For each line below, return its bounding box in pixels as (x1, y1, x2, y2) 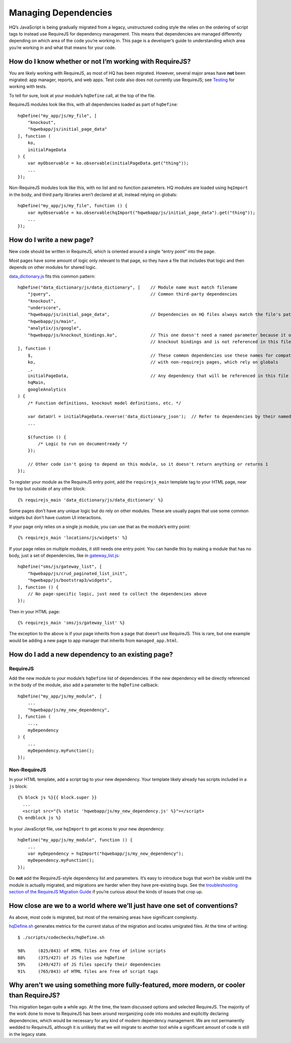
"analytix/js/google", (27, 326, 82, 331)
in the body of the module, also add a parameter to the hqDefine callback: (9, 682, 159, 688)
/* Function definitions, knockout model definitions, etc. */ (27, 400, 181, 406)
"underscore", (27, 305, 62, 311)
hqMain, (27, 380, 46, 385)
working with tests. (9, 84, 47, 89)
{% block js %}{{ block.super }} (17, 795, 97, 800)
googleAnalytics (27, 386, 66, 392)
